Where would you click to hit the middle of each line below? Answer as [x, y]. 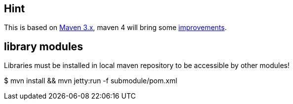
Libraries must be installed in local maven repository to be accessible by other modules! [147, 66]
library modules [43, 46]
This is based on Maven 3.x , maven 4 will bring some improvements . [115, 28]
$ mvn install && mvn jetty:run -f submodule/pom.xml [91, 81]
